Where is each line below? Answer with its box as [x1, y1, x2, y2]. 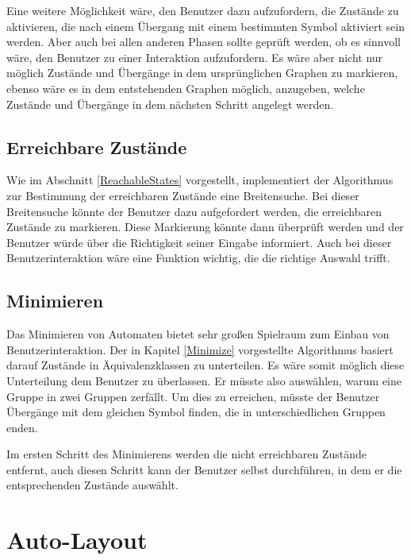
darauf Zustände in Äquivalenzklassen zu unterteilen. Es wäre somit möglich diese [6, 357, 405, 373]
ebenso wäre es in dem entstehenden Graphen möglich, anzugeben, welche [6, 79, 365, 96]
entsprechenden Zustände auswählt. [6, 477, 179, 493]
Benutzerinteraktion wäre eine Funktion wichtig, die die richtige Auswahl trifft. [6, 249, 390, 266]
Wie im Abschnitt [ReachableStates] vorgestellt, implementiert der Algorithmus [6, 172, 394, 188]
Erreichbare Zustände [6, 134, 187, 159]
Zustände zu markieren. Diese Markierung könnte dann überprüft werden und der [6, 218, 404, 235]
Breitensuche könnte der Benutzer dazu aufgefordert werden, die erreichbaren [6, 203, 382, 219]
